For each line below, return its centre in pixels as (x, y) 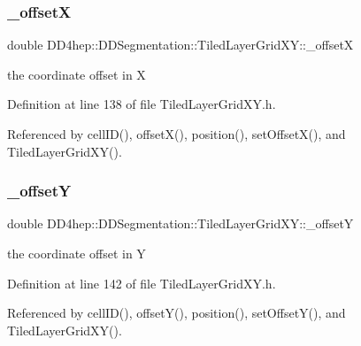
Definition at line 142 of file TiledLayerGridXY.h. (142, 283)
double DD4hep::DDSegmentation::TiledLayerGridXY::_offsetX (180, 45)
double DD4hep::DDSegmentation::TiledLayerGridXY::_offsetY (180, 223)
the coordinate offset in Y (77, 253)
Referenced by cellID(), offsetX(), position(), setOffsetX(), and (177, 134)
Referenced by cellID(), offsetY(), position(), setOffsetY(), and (177, 313)
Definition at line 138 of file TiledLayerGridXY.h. (142, 104)
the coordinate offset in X (77, 74)
